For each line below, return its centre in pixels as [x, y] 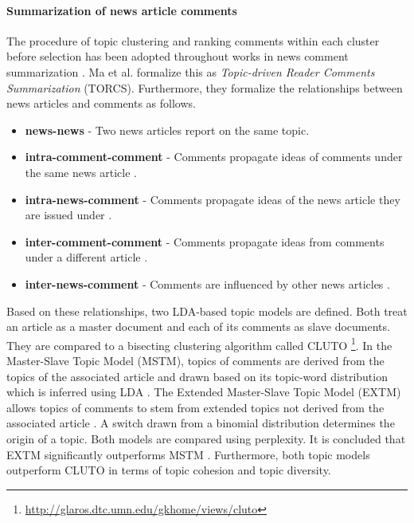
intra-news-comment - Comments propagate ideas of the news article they [213, 199]
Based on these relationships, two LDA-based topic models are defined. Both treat [207, 311]
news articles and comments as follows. [101, 103]
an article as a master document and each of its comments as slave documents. [198, 326]
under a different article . [86, 257]
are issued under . [68, 215]
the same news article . [81, 172]
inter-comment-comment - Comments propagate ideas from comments [205, 241]
